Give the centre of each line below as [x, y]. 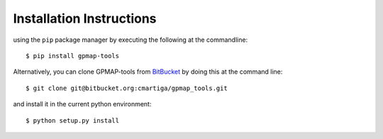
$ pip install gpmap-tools [73, 56]
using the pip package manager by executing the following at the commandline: [131, 40]
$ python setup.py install [73, 120]
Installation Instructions [85, 18]
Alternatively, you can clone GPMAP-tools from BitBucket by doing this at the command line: [148, 72]
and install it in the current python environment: [82, 104]
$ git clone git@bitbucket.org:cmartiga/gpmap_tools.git [127, 88]
